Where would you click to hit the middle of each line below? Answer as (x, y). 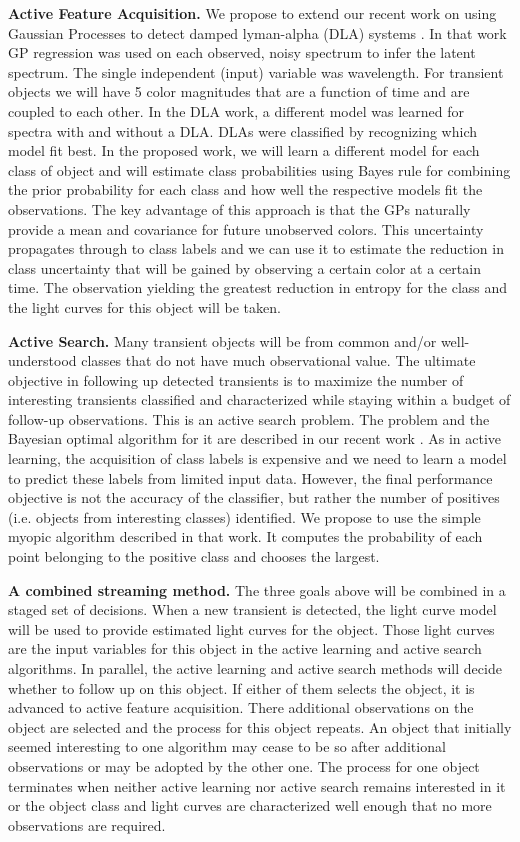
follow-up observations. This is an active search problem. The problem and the (249, 418)
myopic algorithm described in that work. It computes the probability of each (245, 536)
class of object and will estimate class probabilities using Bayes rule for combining (259, 169)
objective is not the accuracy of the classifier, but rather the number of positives (254, 497)
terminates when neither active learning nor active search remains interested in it (257, 785)
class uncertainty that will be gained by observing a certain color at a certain (244, 267)
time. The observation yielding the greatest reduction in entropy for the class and (258, 287)
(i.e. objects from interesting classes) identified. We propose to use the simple (244, 516)
